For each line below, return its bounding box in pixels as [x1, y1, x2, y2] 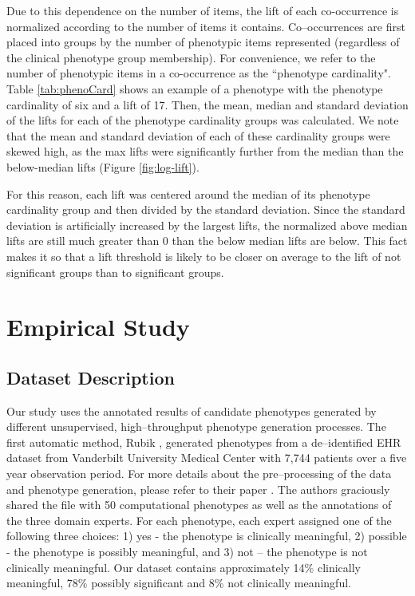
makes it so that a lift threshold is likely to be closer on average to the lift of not [6, 247, 401, 264]
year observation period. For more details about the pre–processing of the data [6, 465, 392, 482]
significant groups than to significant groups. [6, 263, 224, 280]
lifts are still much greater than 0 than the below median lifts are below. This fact [6, 232, 408, 249]
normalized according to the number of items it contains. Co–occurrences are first [6, 18, 405, 34]
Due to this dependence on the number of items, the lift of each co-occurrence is [6, 2, 399, 18]
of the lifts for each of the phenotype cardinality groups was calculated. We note [6, 112, 399, 128]
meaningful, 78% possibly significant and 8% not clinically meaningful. [6, 574, 351, 591]
